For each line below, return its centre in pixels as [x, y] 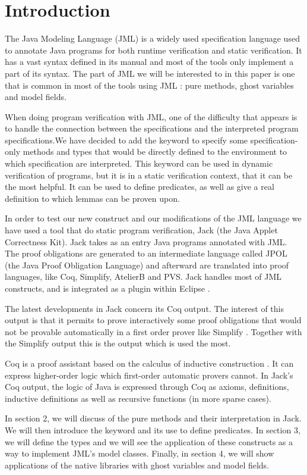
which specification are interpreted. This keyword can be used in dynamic [139, 163]
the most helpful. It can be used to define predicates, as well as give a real [140, 187]
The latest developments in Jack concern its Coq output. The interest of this [145, 308]
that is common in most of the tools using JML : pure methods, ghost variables [149, 85]
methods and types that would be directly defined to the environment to [155, 151]
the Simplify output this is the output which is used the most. [118, 343]
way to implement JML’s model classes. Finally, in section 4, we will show [140, 453]
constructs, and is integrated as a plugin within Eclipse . [107, 288]
